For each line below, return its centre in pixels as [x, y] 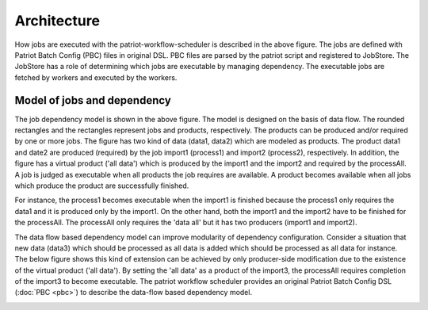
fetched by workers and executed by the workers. [96, 77]
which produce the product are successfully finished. [102, 186]
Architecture [57, 21]
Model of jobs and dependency [93, 100]
